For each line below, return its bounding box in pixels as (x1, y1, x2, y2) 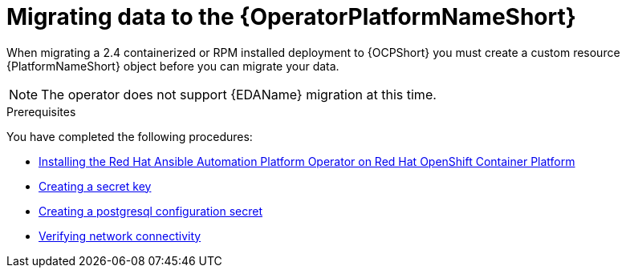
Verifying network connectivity (39, 228, 201, 243)
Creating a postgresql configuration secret (39, 203, 263, 218)
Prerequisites (6, 104, 76, 119)
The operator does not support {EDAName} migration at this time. (41, 86, 437, 103)
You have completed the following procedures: (6, 129, 253, 143)
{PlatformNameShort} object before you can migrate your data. (6, 58, 339, 73)
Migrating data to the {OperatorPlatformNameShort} (6, 3, 576, 30)
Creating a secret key (39, 179, 152, 193)
